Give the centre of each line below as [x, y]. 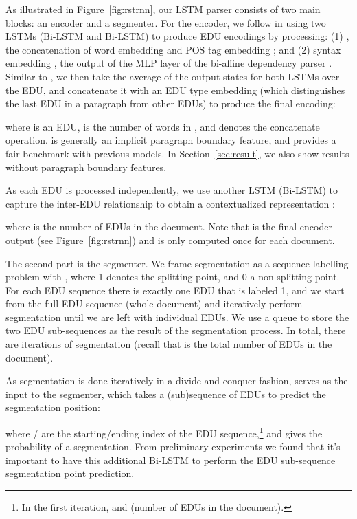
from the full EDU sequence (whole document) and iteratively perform [154, 303]
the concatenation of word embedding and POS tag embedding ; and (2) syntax [173, 49]
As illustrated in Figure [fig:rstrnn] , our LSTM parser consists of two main [163, 9]
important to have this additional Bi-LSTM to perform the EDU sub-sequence [171, 460]
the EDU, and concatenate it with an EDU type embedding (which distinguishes [175, 90]
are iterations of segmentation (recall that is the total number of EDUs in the [169, 344]
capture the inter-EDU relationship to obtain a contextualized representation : [170, 203]
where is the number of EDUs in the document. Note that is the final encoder [169, 227]
